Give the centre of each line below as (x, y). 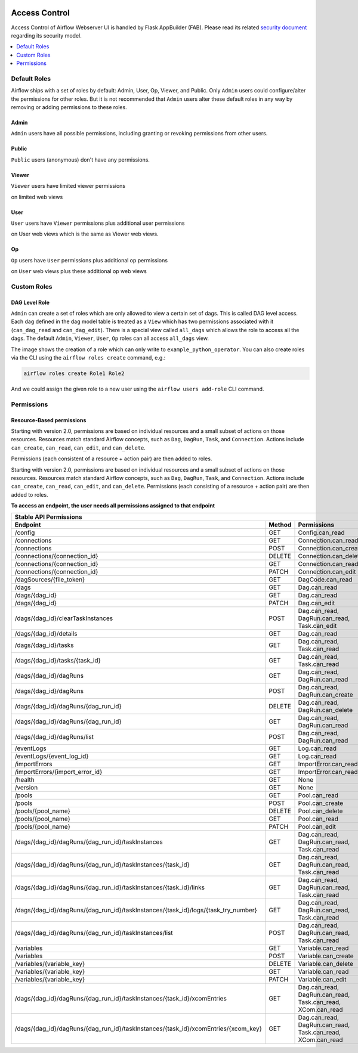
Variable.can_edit (322, 980)
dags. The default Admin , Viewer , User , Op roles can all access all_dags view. (110, 338)
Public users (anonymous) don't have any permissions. (81, 160)
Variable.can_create (326, 956)
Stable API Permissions (49, 517)
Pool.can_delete (320, 811)
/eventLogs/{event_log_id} (52, 756)
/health (25, 780)
